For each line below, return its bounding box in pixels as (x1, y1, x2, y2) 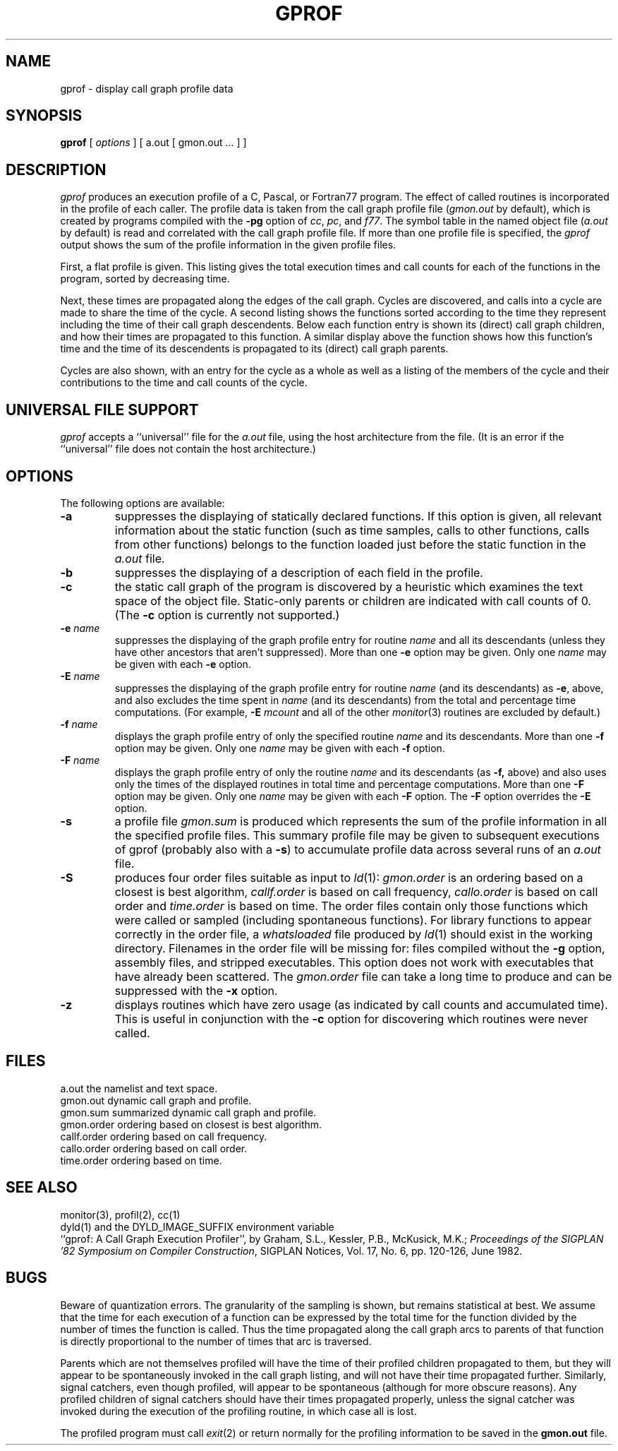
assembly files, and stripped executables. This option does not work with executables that (114, 955, 594, 969)
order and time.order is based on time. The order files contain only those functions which (114, 898, 588, 913)
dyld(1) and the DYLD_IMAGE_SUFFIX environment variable (60, 1220, 334, 1233)
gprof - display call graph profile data (60, 82, 234, 95)
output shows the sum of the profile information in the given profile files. (60, 239, 396, 251)
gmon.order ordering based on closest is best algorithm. (60, 1118, 322, 1130)
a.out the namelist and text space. (60, 1082, 218, 1094)
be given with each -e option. (114, 657, 251, 670)
